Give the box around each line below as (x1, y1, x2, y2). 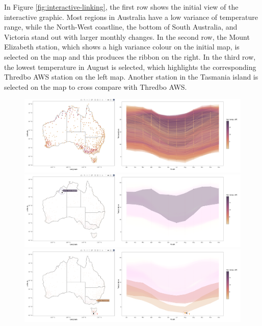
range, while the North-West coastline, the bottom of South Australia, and (4, 21, 238, 32)
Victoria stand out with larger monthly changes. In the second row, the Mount (4, 31, 250, 42)
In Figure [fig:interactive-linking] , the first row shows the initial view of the (4, 2, 239, 12)
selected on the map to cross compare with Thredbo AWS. (4, 81, 187, 92)
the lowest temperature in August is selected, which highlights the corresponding (4, 61, 256, 72)
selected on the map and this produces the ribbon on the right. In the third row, (4, 51, 256, 62)
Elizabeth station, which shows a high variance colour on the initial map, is (4, 41, 240, 52)
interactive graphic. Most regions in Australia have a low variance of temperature (4, 11, 258, 22)
